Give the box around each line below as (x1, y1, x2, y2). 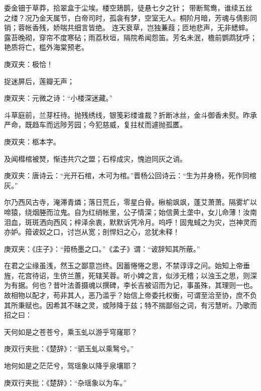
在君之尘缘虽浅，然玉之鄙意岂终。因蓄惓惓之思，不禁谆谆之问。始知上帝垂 (4, 260, 250, 271)
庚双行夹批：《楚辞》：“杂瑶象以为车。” (4, 377, 127, 387)
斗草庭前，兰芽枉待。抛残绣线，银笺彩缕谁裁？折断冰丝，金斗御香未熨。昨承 (4, 109, 257, 120)
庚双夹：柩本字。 (4, 136, 60, 146)
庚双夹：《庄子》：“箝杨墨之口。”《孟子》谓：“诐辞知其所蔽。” (4, 243, 200, 254)
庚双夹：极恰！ (4, 58, 53, 69)
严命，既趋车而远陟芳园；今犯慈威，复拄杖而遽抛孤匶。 (4, 119, 187, 130)
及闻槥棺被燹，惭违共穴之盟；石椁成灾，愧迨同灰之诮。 (4, 153, 187, 164)
